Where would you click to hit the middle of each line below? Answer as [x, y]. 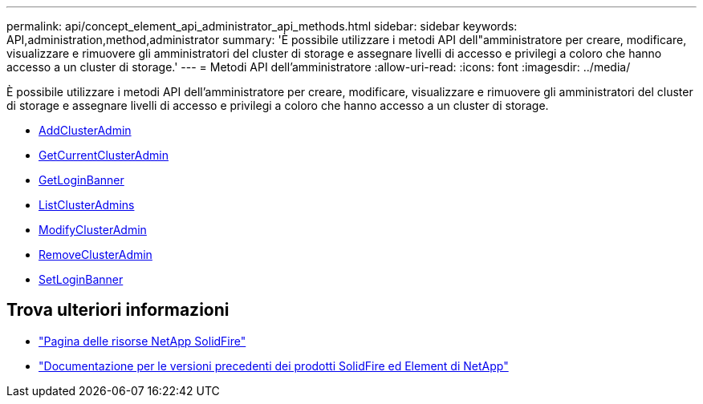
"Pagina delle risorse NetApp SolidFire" [142, 341]
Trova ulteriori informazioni [118, 310]
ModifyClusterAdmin [93, 230]
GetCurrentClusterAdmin [104, 155]
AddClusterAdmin [85, 130]
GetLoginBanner [81, 180]
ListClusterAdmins [87, 205]
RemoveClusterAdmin [95, 255]
